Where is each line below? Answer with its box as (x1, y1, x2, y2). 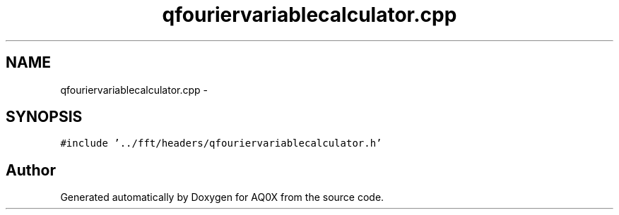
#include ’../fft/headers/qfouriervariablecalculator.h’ (60, 137, 382, 149)
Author (6, 161, 56, 179)
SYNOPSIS (6, 108, 83, 126)
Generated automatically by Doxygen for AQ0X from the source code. (60, 191, 384, 204)
